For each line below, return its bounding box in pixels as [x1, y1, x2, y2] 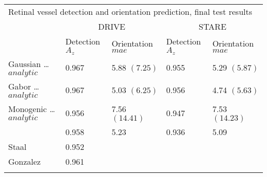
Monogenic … [8, 103, 55, 115]
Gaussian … [8, 57, 49, 70]
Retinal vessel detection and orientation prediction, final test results [8, 6, 253, 17]
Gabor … [8, 80, 40, 92]
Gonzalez [8, 155, 41, 167]
